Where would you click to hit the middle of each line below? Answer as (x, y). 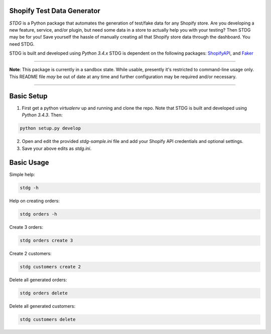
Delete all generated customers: (42, 306)
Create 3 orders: (26, 227)
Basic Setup (28, 96)
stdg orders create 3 (46, 240)
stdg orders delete (44, 293)
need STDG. (22, 44)
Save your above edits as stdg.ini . (57, 148)
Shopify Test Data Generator (55, 11)
